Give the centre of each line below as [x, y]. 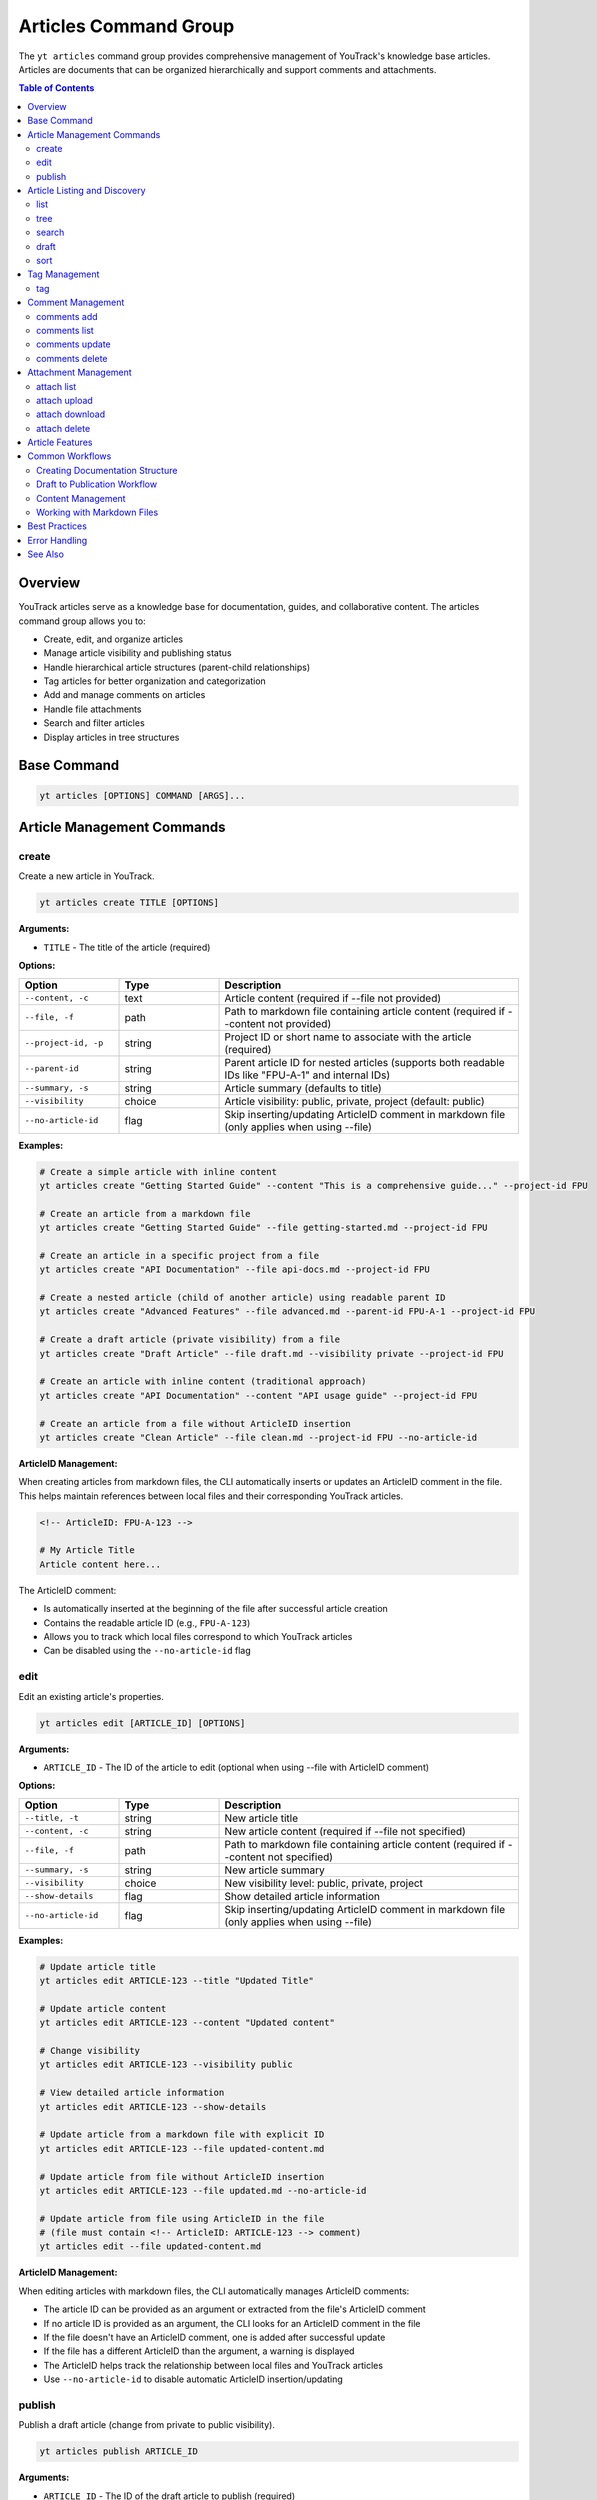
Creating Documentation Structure [107, 470]
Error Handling [57, 540]
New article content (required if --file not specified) [345, 1831]
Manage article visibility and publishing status [137, 653]
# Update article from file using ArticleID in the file [182, 2218]
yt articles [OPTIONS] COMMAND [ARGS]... [142, 795]
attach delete [63, 428]
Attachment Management [79, 372]
